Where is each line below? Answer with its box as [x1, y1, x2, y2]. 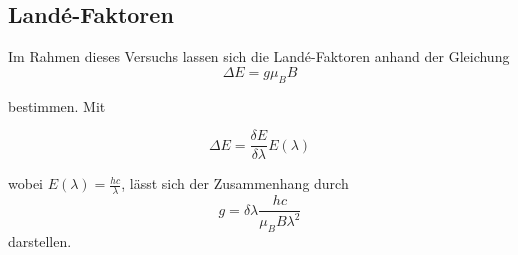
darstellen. [8, 231, 72, 252]
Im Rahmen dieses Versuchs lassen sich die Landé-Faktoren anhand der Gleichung [8, 46, 510, 67]
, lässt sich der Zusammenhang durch [121, 173, 349, 194]
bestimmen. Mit [8, 95, 106, 116]
